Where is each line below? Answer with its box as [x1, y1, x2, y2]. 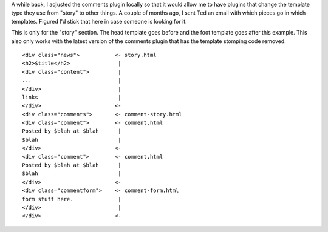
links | [22, 94, 121, 101]
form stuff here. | [22, 196, 121, 202]
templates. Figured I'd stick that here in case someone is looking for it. [11, 18, 188, 25]
